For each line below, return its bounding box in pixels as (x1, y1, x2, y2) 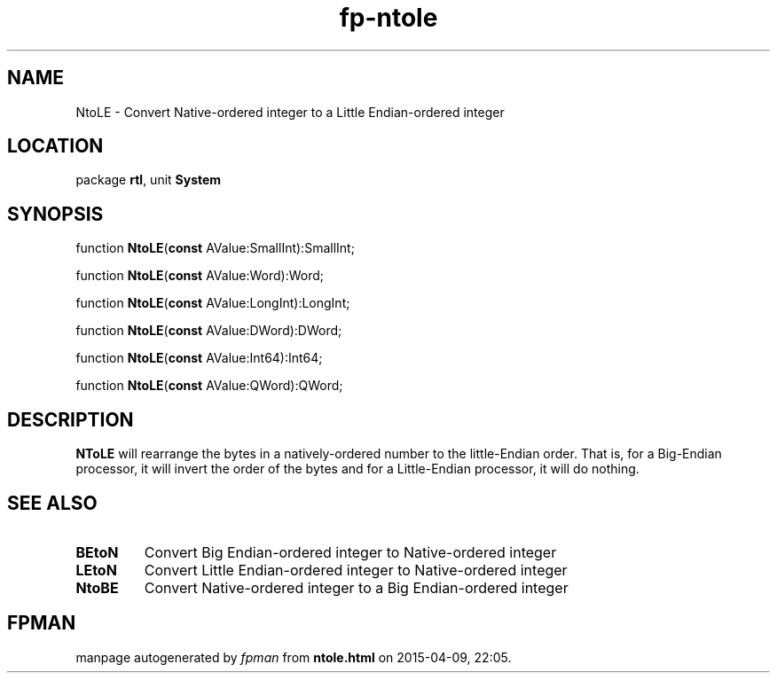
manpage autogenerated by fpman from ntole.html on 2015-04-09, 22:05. (75, 649, 512, 665)
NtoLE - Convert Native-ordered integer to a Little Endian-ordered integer (75, 104, 505, 120)
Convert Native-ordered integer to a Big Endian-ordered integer (144, 578, 569, 597)
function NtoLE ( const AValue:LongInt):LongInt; (75, 295, 350, 311)
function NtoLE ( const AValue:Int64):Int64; (75, 350, 323, 366)
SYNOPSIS (7, 202, 104, 225)
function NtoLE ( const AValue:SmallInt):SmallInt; (75, 240, 355, 256)
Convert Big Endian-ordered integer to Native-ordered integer (144, 543, 557, 561)
